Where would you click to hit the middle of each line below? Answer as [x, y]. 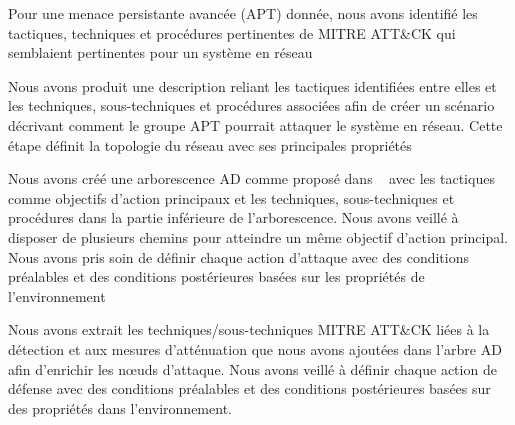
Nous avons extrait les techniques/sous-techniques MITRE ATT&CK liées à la [249, 329]
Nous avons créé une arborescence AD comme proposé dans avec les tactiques [251, 178]
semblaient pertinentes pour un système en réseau [160, 52]
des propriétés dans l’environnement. [120, 407]
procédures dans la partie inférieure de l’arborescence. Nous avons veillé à [233, 217]
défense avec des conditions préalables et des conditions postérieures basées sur [249, 388]
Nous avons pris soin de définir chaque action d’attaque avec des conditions [238, 256]
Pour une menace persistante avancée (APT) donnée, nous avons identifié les [243, 13]
